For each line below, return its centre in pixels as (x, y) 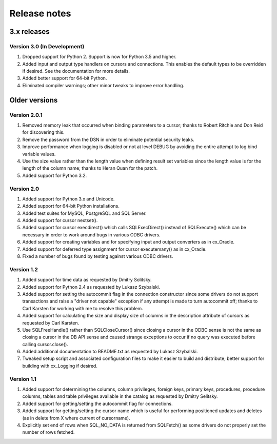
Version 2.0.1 (26, 115)
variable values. (39, 154)
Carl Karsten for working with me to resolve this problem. (83, 308)
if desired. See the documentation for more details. (76, 71)
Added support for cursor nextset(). (60, 220)
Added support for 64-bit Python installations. (71, 206)
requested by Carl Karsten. (51, 322)
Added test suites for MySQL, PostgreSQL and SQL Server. (84, 213)
